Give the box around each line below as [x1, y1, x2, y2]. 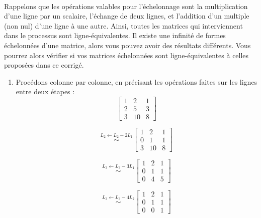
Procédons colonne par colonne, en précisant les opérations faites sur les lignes [16, 76, 257, 87]
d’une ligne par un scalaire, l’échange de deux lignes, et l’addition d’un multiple [4, 11, 249, 21]
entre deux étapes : [16, 86, 75, 97]
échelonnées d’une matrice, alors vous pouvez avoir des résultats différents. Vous [4, 40, 251, 50]
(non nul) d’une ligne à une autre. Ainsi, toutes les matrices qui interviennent [4, 20, 243, 31]
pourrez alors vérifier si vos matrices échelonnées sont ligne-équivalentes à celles [4, 50, 249, 60]
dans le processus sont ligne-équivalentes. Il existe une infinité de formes [4, 30, 226, 41]
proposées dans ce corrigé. [4, 60, 84, 70]
